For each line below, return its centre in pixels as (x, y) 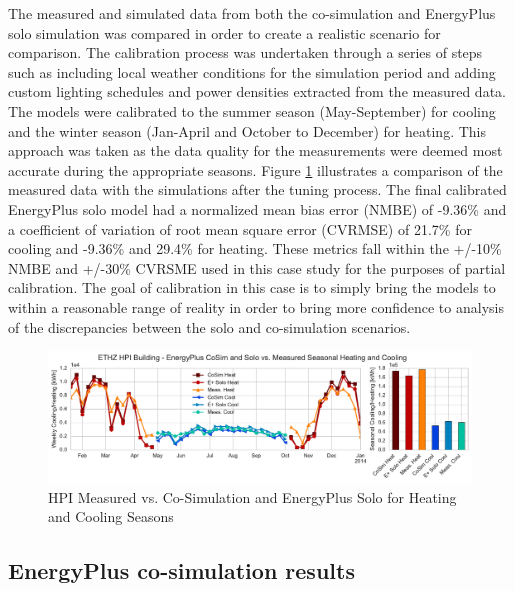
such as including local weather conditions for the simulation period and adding (252, 71)
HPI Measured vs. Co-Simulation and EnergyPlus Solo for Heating (252, 496)
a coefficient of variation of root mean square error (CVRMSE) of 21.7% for (240, 228)
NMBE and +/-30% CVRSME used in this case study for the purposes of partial (257, 267)
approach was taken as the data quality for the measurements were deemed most (255, 150)
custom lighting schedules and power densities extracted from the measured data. (257, 91)
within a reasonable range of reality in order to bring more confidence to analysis (256, 306)
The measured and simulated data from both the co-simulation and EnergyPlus (252, 13)
